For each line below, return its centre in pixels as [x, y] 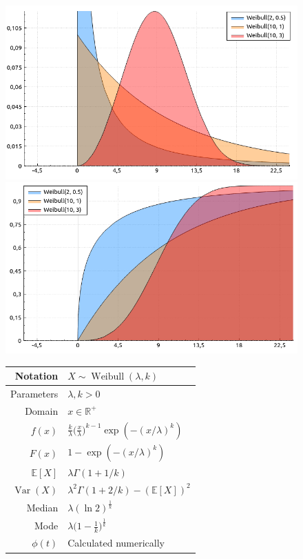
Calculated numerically [116, 543]
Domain [42, 410]
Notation [36, 376]
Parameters [34, 393]
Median [42, 507]
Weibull [108, 377]
